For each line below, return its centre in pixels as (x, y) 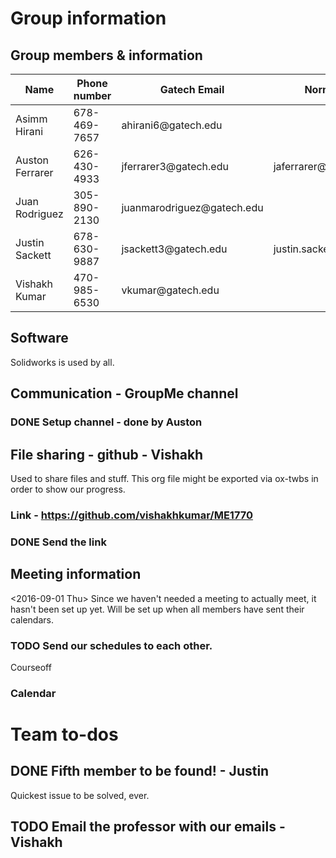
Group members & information (106, 55)
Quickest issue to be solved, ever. (80, 795)
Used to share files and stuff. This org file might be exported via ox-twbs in (164, 478)
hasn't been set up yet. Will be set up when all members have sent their (157, 609)
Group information (88, 18)
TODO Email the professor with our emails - (148, 827)
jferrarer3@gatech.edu (175, 166)
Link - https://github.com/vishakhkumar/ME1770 (132, 515)
